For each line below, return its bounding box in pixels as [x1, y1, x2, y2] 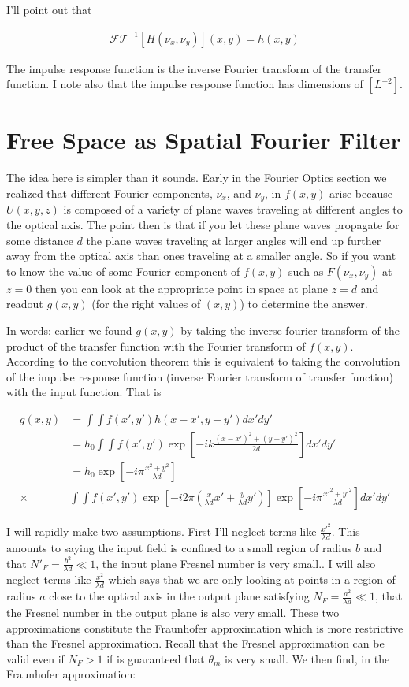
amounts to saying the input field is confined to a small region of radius [6, 539, 352, 555]
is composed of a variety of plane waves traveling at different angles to [63, 201, 403, 217]
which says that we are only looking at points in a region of [108, 571, 396, 588]
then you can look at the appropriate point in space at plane [35, 280, 329, 296]
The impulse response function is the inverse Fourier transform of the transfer [6, 60, 382, 76]
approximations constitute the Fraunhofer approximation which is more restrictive [6, 619, 403, 636]
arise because [329, 184, 392, 201]
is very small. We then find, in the [225, 650, 390, 667]
